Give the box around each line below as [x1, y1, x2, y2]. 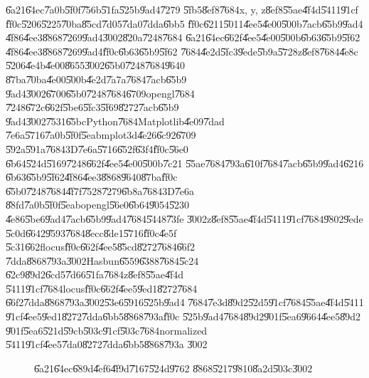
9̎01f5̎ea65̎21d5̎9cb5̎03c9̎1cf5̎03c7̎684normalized [6, 322, 208, 337]
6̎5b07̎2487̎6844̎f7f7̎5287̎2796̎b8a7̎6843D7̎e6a [6, 183, 195, 198]
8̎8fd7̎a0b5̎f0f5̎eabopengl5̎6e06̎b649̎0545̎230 [6, 197, 189, 212]
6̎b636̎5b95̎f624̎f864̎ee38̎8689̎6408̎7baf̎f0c [6, 169, 178, 184]
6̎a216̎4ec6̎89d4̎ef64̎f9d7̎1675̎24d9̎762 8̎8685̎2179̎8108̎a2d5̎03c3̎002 [34, 360, 313, 375]
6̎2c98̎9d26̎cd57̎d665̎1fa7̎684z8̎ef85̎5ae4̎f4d [6, 267, 184, 282]
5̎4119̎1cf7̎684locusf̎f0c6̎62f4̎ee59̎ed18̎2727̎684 [6, 280, 198, 295]
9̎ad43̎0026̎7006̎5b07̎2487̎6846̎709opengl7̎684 [6, 85, 195, 100]
